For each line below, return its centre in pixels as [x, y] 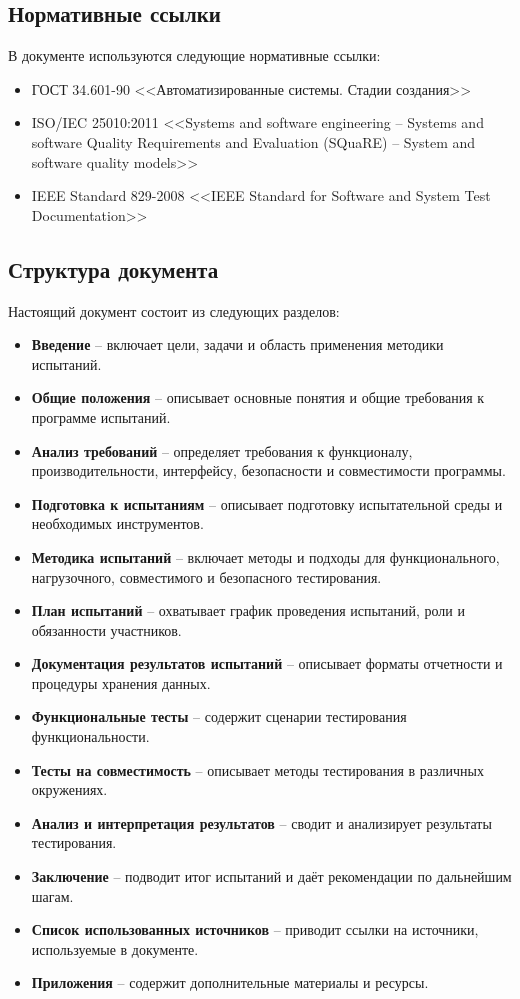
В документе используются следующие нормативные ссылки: [194, 55]
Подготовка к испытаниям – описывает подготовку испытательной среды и [267, 503]
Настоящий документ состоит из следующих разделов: [174, 310]
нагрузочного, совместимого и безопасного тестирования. [206, 576]
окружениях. [69, 789]
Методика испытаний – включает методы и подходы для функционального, [265, 556]
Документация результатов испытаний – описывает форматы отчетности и [267, 663]
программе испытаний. [101, 416]
